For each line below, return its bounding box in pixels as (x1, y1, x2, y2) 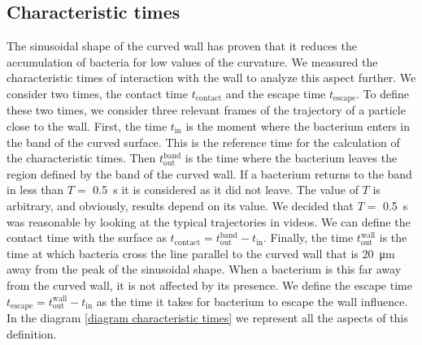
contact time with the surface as (7, 229, 167, 246)
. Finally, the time (263, 229, 354, 246)
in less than (7, 181, 64, 198)
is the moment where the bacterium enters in (185, 118, 411, 135)
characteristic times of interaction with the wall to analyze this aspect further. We (7, 69, 416, 86)
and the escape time (225, 84, 326, 101)
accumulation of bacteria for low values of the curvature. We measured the (7, 53, 378, 70)
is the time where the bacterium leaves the (185, 149, 398, 166)
